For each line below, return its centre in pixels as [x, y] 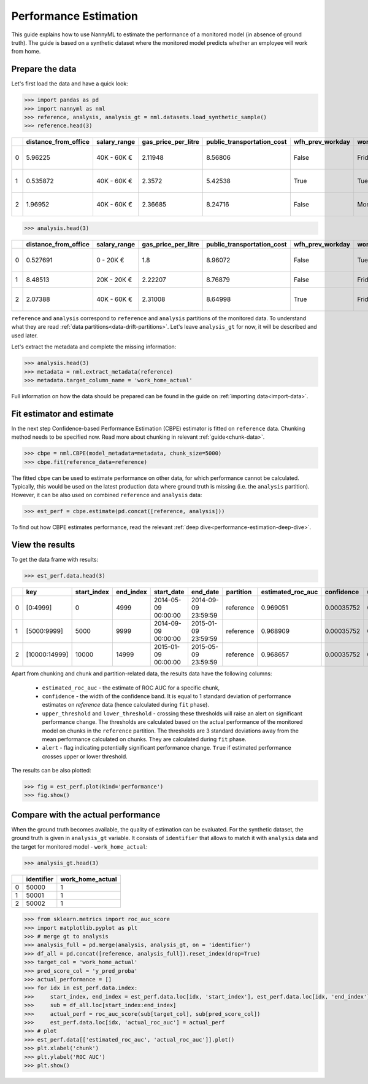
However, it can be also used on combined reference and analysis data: [107, 495]
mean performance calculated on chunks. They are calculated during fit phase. [144, 739]
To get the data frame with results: [55, 560]
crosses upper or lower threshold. [85, 756]
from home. [26, 52]
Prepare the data [44, 69]
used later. [25, 336]
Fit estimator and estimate [63, 414]
